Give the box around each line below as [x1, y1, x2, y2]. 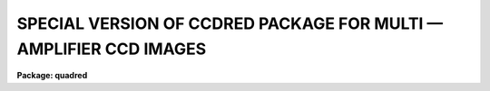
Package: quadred [16, 70, 88, 81]
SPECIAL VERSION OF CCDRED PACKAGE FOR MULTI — [16, 14, 444, 33]
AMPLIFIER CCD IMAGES [16, 39, 207, 59]
